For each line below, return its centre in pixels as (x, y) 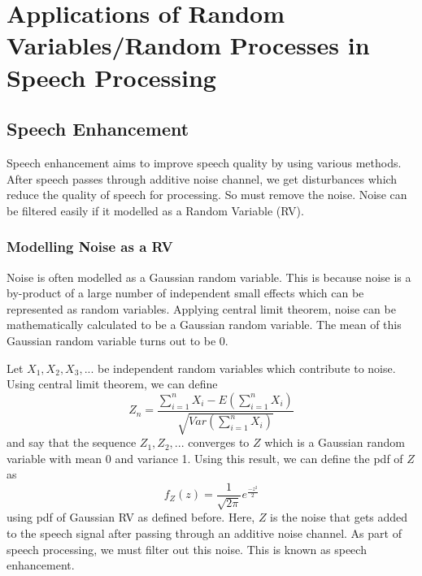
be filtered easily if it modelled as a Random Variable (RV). (155, 210)
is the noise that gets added (339, 517)
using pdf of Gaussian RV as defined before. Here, (131, 517)
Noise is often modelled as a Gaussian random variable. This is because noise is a (209, 277)
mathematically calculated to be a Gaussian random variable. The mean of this (204, 325)
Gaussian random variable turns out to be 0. (117, 340)
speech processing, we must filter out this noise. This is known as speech (187, 549)
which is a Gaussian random (335, 442)
